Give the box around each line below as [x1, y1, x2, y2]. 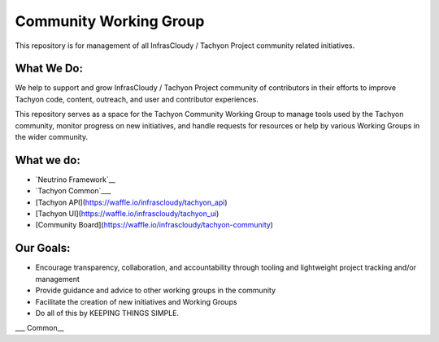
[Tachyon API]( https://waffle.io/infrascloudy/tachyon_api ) [35, 197, 228, 207]
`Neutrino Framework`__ [35, 175, 115, 184]
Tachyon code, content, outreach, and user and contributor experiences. [15, 94, 259, 104]
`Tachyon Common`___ [35, 186, 111, 196]
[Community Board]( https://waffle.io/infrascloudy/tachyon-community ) [35, 220, 274, 230]
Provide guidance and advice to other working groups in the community [35, 285, 276, 296]
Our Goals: [15, 241, 71, 255]
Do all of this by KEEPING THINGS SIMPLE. [35, 308, 179, 318]
